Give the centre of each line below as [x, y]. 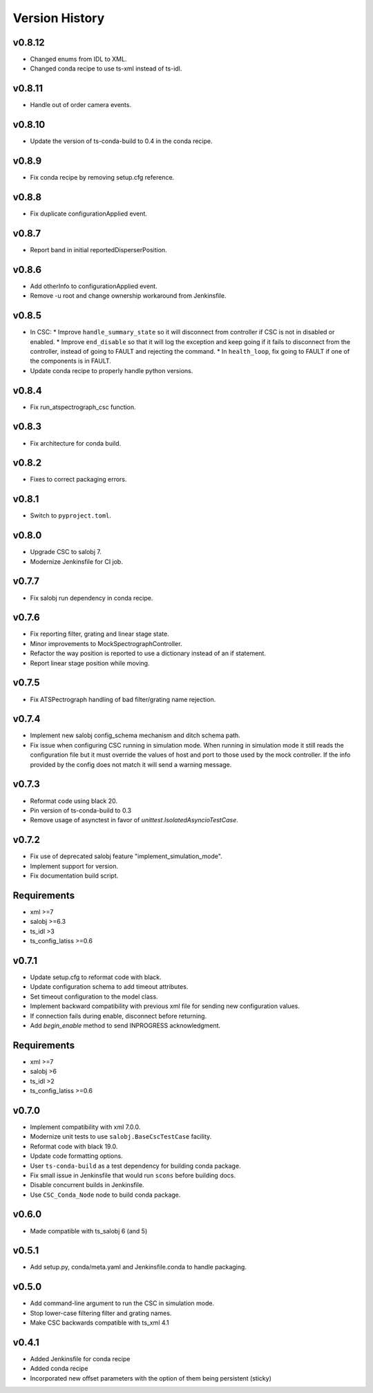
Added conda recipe [59, 1369]
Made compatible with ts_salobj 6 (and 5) [89, 1231]
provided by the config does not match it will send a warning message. [131, 764]
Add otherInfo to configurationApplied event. [94, 286]
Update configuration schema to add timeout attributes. [109, 987]
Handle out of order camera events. [80, 105]
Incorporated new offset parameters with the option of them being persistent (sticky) [151, 1378]
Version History [59, 18]
